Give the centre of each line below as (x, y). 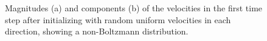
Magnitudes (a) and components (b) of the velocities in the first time (134, 8)
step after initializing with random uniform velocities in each (118, 19)
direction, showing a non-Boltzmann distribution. (97, 31)
